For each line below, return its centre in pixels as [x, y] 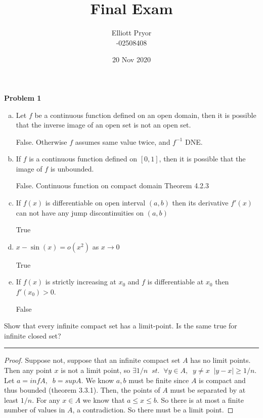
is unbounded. [72, 168]
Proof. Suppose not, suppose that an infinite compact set [92, 360]
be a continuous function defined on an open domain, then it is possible [145, 115]
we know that [104, 400]
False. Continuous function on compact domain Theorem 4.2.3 [112, 185]
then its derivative [200, 203]
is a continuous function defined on [83, 159]
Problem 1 [23, 97]
